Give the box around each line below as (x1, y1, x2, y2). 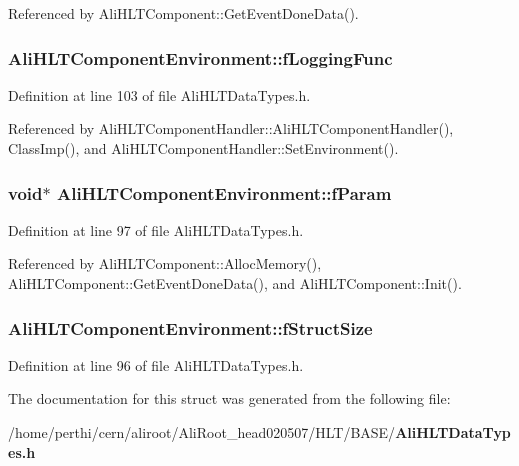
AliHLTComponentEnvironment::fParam (56, 180, 392, 205)
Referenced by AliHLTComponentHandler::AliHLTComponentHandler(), (8, 118, 454, 139)
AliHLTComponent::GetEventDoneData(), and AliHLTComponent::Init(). (8, 273, 462, 293)
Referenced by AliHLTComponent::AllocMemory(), (8, 253, 322, 274)
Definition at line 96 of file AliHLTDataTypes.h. (8, 354, 304, 375)
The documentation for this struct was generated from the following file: (8, 388, 451, 409)
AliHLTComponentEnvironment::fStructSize (8, 315, 373, 340)
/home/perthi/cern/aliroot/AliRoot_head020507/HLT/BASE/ (8, 422, 396, 442)
